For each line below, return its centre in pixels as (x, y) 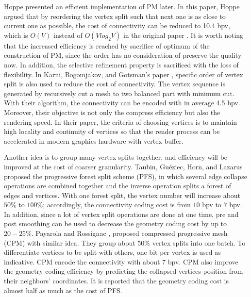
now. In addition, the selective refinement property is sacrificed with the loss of (121, 64)
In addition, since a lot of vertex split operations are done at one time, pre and (121, 214)
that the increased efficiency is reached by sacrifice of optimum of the (107, 45)
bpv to (212, 205)
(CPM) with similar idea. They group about (70, 242)
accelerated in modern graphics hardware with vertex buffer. (94, 140)
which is (16, 35)
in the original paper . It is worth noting (183, 35)
